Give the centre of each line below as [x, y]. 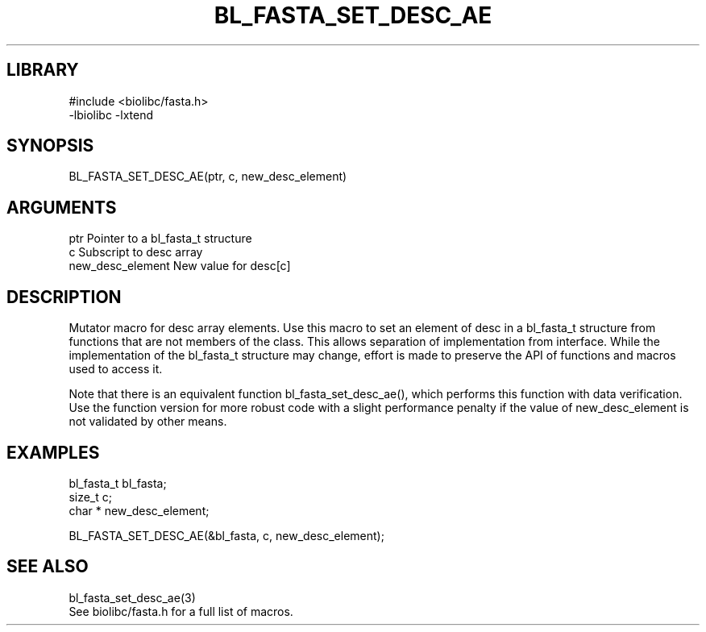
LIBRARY [43, 70]
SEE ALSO [48, 567]
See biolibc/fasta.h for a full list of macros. [181, 611]
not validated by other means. [148, 422]
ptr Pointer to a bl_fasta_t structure [160, 239]
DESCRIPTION [64, 297]
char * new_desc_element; [139, 510]
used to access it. [116, 369]
